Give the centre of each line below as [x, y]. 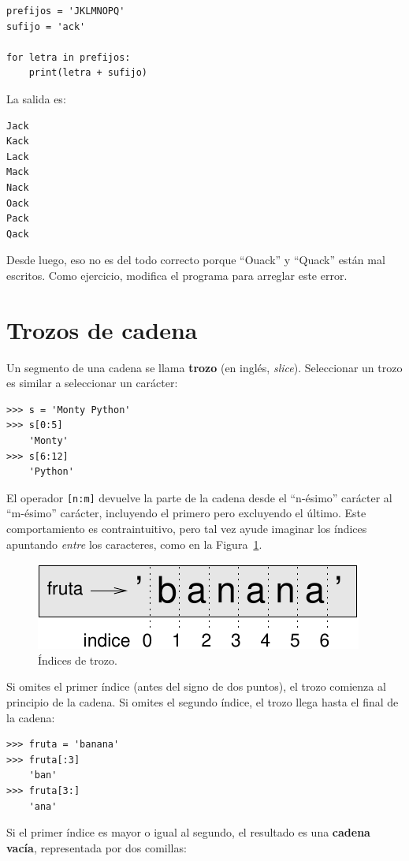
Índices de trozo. [78, 660]
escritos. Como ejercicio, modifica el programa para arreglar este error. [177, 275]
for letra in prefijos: [69, 57]
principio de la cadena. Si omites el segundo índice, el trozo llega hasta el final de [203, 702]
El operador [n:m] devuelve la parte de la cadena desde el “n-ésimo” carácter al [199, 497]
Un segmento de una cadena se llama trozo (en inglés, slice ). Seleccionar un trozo [204, 367]
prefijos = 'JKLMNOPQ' [66, 11]
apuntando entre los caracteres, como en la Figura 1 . [134, 544]
